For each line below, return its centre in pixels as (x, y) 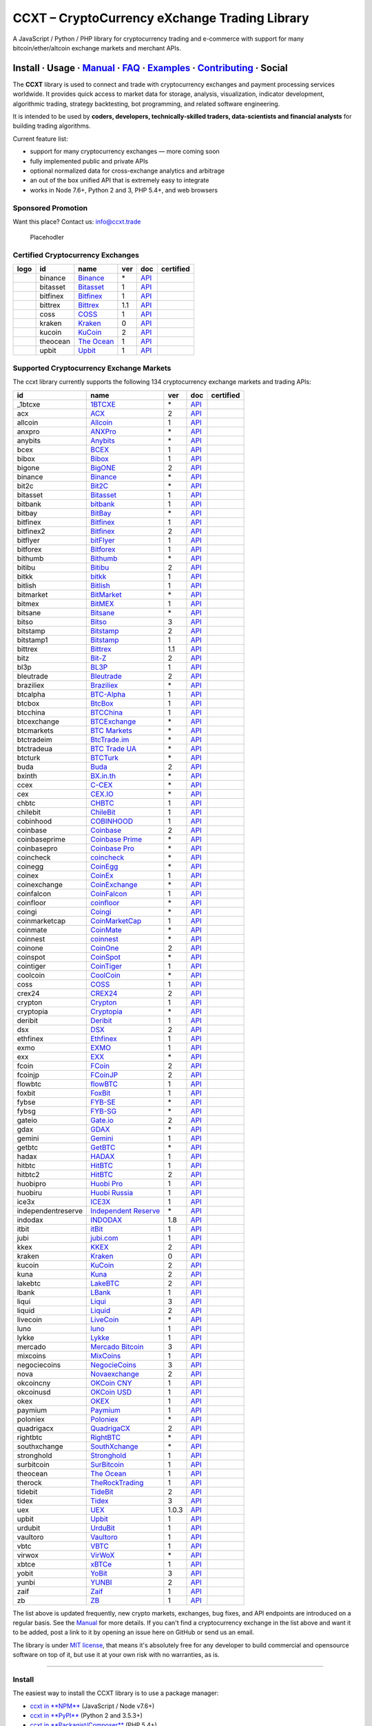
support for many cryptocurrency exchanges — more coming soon (125, 151)
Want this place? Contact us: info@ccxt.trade (77, 222)
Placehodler (47, 237)
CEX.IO (102, 794)
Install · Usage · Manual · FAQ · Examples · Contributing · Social (150, 68)
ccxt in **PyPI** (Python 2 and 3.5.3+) (86, 1716)
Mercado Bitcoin (117, 1346)
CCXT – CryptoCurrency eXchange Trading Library (161, 18)
